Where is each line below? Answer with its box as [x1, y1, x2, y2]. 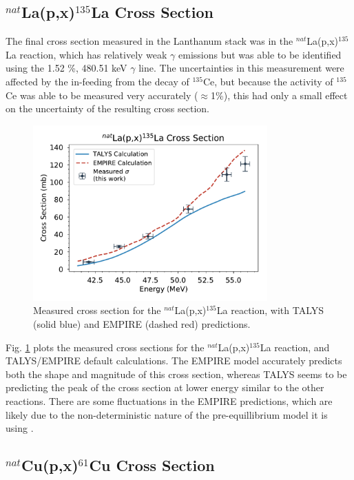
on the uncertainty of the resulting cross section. [6, 101, 209, 116]
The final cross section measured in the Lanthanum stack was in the [6, 34, 293, 48]
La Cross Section [91, 1, 214, 23]
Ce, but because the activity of [202, 74, 333, 88]
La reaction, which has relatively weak [6, 47, 167, 61]
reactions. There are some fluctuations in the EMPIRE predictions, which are [6, 394, 333, 408]
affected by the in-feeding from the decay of [6, 74, 189, 88]
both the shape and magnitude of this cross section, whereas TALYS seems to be [6, 366, 347, 381]
